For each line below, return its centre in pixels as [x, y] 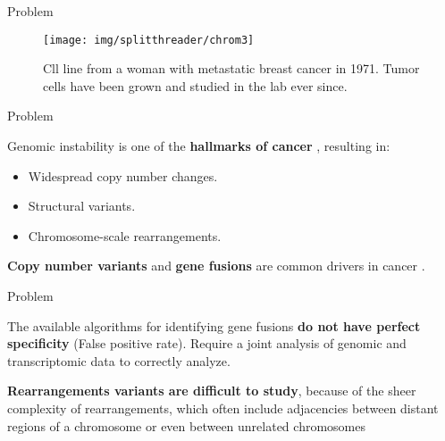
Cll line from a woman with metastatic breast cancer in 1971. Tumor [231, 68]
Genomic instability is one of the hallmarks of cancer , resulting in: [199, 146]
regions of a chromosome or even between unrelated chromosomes [186, 425]
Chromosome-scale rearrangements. [125, 235]
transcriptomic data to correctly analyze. [119, 360]
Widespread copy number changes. [123, 175]
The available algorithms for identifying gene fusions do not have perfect [214, 325]
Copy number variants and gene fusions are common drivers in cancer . [216, 266]
